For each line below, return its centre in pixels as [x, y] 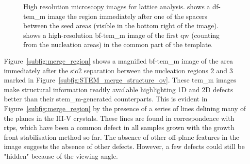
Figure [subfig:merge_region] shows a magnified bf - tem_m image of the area [118, 60]
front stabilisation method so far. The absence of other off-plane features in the [122, 137]
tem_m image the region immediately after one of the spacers [116, 16]
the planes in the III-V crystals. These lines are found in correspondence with [119, 118]
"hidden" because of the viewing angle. [61, 156]
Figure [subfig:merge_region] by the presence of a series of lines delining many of [125, 108]
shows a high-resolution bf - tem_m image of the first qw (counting [122, 35]
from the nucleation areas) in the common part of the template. [118, 44]
